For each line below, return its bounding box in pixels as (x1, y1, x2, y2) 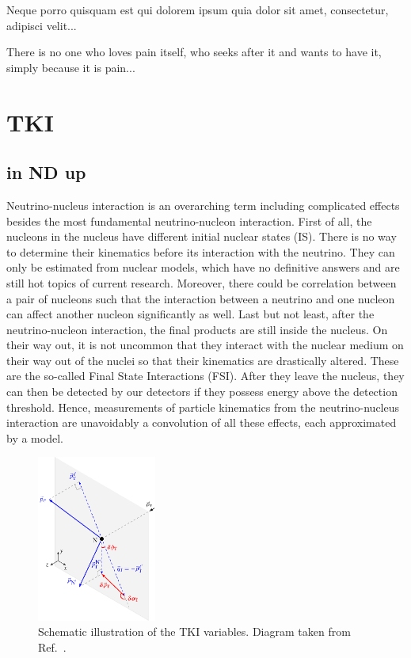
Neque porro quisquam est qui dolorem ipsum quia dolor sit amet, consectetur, (6, 2, 389, 17)
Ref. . (38, 638, 67, 655)
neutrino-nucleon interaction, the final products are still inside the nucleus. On (6, 321, 388, 337)
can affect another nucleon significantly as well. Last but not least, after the (6, 306, 375, 322)
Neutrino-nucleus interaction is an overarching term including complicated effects (6, 196, 400, 213)
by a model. (6, 429, 63, 446)
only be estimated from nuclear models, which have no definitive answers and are (6, 259, 400, 276)
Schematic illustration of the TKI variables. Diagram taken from (38, 623, 351, 640)
